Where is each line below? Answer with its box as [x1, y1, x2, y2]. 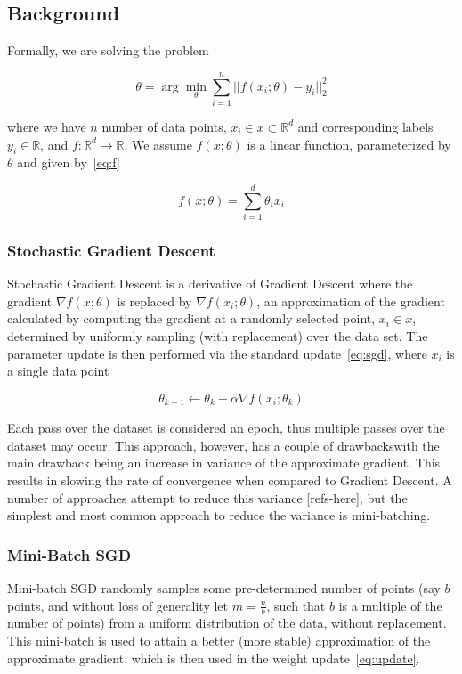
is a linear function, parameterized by [247, 134, 451, 153]
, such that [266, 596, 326, 614]
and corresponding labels [297, 117, 434, 135]
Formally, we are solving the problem [7, 41, 209, 60]
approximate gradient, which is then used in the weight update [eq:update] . [7, 648, 420, 667]
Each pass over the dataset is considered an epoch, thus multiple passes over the [7, 418, 445, 437]
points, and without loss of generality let [7, 596, 229, 614]
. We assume [124, 134, 192, 153]
